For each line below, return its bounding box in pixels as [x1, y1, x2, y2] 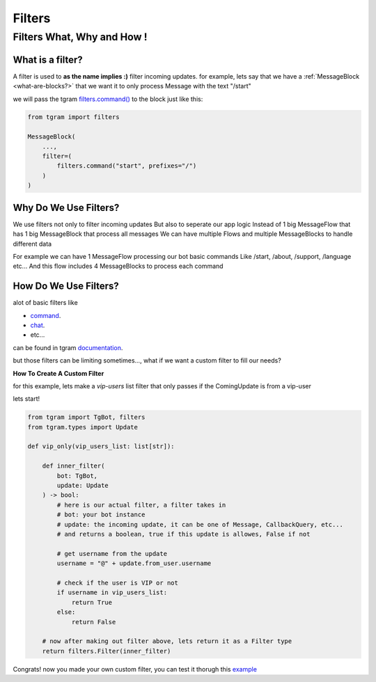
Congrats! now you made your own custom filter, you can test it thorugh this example [13, 665, 258, 673]
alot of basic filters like [13, 299, 78, 307]
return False [71, 618, 116, 626]
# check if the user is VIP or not [56, 578, 179, 587]
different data [13, 239, 52, 248]
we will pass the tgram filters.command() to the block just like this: [13, 95, 203, 103]
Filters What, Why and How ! [13, 31, 148, 43]
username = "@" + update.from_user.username [56, 560, 212, 567]
